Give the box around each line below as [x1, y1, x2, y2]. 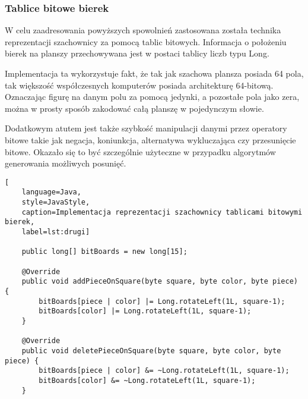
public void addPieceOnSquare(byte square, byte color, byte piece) [21, 277, 298, 286]
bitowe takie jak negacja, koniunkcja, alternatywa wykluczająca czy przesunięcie [5, 133, 296, 146]
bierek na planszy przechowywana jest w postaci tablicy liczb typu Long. [5, 47, 269, 59]
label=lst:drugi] [21, 228, 90, 237]
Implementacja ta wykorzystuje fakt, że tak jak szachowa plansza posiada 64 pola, [5, 67, 304, 79]
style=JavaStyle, [21, 198, 90, 207]
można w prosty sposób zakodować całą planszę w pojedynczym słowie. [5, 102, 264, 114]
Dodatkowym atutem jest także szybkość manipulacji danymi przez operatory [5, 122, 287, 134]
